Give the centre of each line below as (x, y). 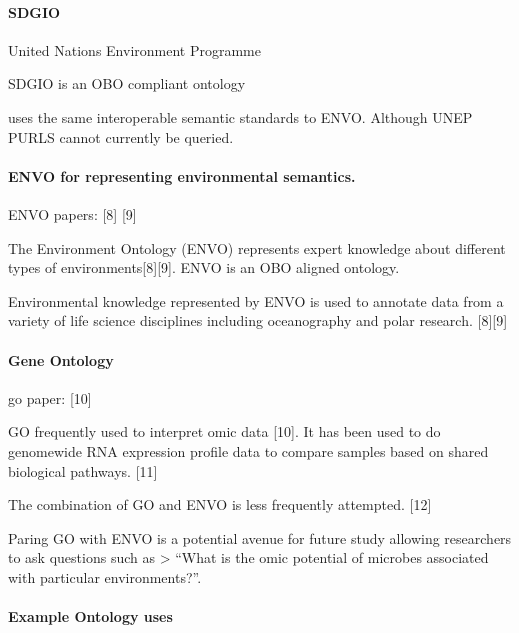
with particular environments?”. (105, 576)
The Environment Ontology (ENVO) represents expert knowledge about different (257, 247)
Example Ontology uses (90, 616)
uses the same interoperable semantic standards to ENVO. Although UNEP (240, 116)
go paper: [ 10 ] (50, 397)
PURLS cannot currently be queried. (121, 136)
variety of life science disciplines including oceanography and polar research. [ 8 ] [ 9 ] (258, 320)
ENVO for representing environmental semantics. (182, 175)
